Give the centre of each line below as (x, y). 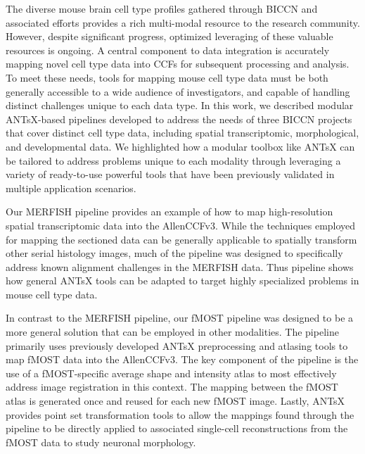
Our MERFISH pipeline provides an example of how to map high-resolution (169, 212)
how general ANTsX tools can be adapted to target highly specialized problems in (182, 280)
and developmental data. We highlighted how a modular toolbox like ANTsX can (180, 146)
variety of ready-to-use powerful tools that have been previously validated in (170, 174)
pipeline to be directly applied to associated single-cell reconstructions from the (177, 428)
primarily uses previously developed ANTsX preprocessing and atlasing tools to (177, 345)
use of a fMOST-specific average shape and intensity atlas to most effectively (171, 373)
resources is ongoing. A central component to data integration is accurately (168, 50)
